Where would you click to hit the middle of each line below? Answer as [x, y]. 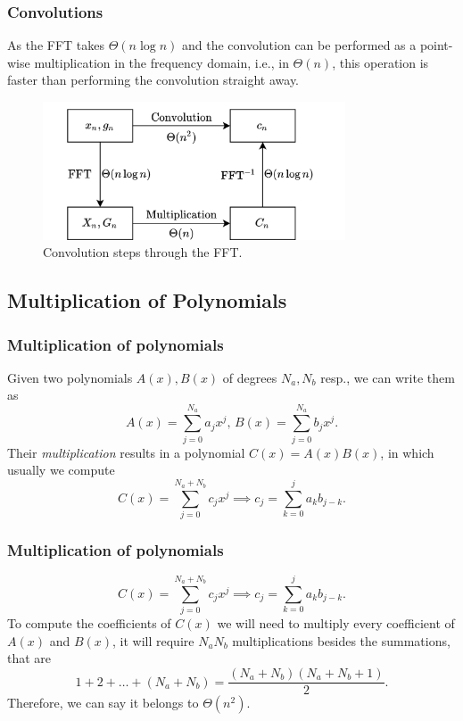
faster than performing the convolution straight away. [153, 80]
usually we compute [61, 470]
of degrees [250, 377]
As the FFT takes [56, 45]
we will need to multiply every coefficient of [336, 623]
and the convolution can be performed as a [299, 45]
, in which [407, 452]
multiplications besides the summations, [341, 640]
